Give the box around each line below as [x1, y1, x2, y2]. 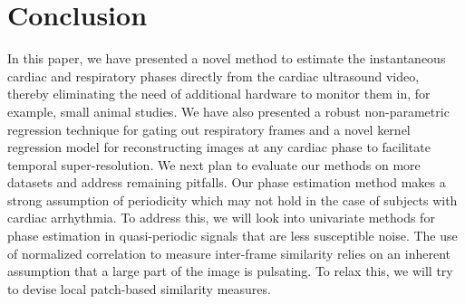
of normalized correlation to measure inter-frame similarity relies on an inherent [7, 243, 451, 262]
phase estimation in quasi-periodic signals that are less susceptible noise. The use [7, 226, 458, 245]
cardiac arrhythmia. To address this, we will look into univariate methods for [7, 208, 435, 227]
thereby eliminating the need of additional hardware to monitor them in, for [7, 84, 431, 103]
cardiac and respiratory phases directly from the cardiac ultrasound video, [7, 66, 420, 85]
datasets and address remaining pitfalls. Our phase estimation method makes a [7, 173, 446, 192]
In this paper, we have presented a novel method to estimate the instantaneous [7, 49, 446, 68]
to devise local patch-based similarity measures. [7, 279, 271, 298]
